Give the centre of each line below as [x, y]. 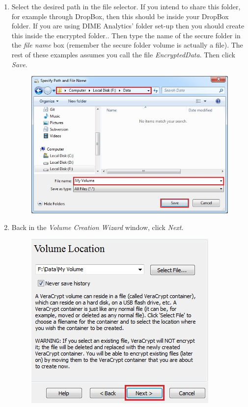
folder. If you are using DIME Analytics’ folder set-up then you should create [128, 26]
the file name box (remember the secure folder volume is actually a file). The [127, 45]
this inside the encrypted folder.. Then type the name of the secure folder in [126, 35]
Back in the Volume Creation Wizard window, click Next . [97, 227]
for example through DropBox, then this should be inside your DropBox [120, 16]
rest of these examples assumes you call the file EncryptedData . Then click [123, 54]
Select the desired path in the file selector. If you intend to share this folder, [126, 6]
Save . [19, 64]
